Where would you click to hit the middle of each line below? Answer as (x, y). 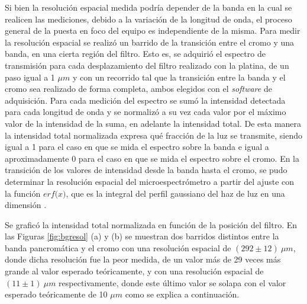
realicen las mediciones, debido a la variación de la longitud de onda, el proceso (148, 19)
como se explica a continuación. (182, 294)
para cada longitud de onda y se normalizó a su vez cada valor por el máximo (146, 112)
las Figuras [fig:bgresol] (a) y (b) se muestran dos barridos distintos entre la (142, 236)
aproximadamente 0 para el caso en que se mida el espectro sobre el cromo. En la (152, 158)
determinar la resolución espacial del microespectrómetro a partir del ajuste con (150, 181)
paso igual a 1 (30, 77)
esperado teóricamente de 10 (56, 294)
